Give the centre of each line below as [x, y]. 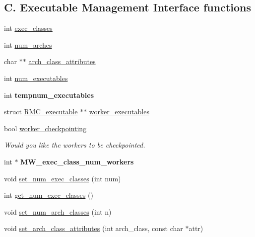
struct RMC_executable [41, 112]
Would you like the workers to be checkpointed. [75, 145]
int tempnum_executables [49, 95]
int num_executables [36, 78]
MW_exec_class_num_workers [77, 161]
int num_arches [28, 44]
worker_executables [119, 112]
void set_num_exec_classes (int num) [63, 178]
